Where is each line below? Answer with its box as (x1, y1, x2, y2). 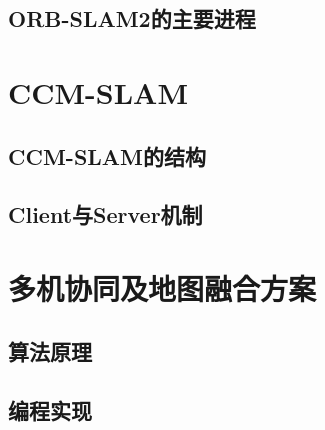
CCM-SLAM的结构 (8, 140, 207, 171)
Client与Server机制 (8, 199, 203, 230)
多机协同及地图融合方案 (8, 267, 317, 308)
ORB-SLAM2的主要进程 (8, 3, 256, 34)
